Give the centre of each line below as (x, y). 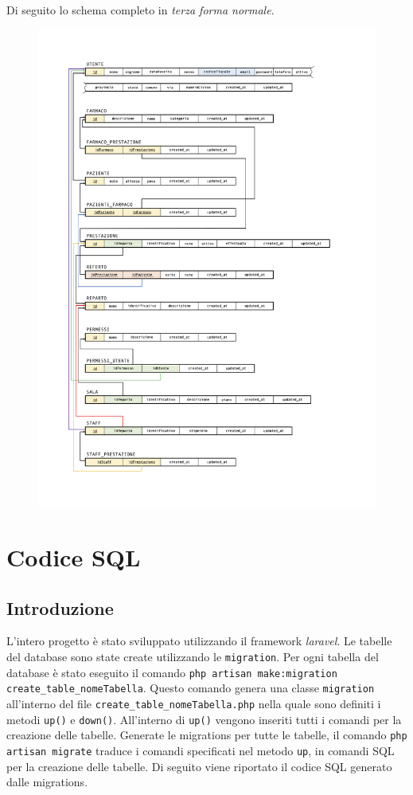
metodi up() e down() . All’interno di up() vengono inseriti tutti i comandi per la (204, 719)
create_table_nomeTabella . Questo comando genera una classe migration (191, 688)
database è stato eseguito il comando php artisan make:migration (172, 672)
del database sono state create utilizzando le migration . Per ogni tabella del (193, 657)
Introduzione (60, 607)
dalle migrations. (47, 782)
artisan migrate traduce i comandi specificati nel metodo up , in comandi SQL (201, 750)
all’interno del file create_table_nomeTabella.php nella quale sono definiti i (194, 704)
